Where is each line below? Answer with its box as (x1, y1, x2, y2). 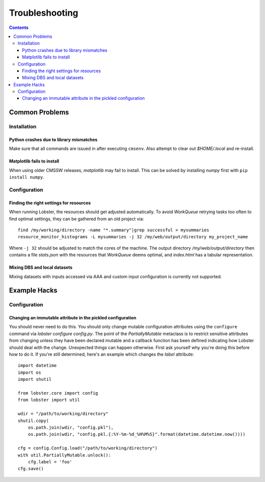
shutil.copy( (18, 418, 49, 424)
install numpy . (9, 174, 44, 180)
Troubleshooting (9, 7, 79, 18)
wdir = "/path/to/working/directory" (18, 411, 109, 417)
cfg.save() (18, 466, 44, 472)
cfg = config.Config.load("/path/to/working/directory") (18, 445, 158, 451)
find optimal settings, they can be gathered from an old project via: (9, 216, 144, 222)
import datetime (18, 363, 57, 369)
